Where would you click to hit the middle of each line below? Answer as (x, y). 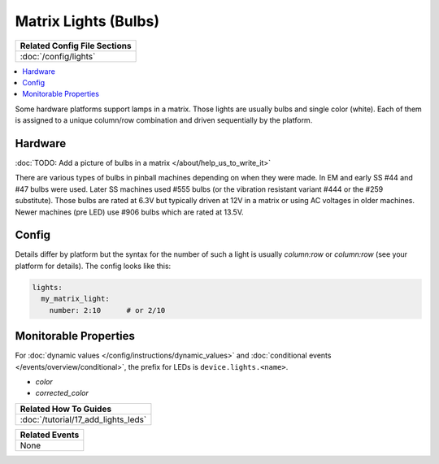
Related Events (50, 435)
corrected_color (62, 393)
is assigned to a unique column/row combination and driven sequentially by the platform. (164, 120)
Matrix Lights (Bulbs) (87, 21)
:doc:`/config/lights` (58, 56)
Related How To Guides (66, 409)
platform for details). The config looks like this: (93, 266)
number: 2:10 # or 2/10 (107, 310)
